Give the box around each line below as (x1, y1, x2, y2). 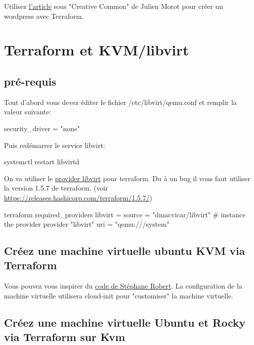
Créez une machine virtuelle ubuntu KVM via (4, 243, 245, 258)
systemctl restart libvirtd (4, 156, 80, 167)
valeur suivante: (4, 106, 51, 117)
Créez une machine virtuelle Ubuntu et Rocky (4, 314, 246, 330)
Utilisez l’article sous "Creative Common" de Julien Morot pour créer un (4, 1, 223, 11)
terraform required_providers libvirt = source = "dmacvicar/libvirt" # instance (4, 209, 246, 219)
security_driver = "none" (4, 123, 80, 133)
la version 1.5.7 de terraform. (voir (4, 183, 108, 193)
